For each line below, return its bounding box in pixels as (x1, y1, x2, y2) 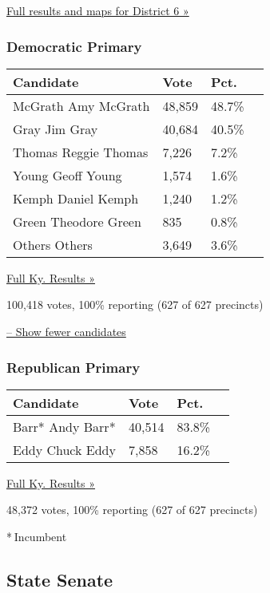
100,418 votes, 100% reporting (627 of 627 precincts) (6, 296, 264, 313)
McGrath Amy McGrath (13, 96, 150, 115)
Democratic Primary (6, 36, 142, 56)
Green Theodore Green (13, 212, 141, 231)
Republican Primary (6, 357, 141, 377)
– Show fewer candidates (6, 323, 126, 339)
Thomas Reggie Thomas (13, 142, 149, 161)
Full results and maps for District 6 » (6, 2, 189, 18)
